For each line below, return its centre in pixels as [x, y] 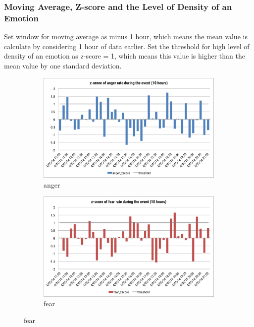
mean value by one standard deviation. [63, 65]
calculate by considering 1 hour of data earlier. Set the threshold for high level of [127, 46]
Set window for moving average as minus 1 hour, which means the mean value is [126, 36]
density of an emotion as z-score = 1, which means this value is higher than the [125, 56]
